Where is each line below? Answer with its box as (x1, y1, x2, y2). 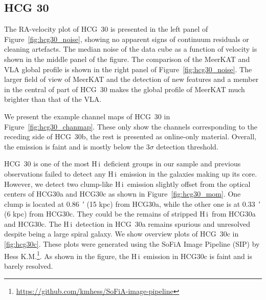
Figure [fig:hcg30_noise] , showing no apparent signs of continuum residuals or (4, 33, 249, 44)
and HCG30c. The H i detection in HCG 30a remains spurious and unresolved (4, 218, 250, 229)
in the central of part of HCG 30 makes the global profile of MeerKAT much (4, 83, 245, 94)
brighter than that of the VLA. (4, 94, 102, 104)
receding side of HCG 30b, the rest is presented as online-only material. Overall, (4, 131, 256, 142)
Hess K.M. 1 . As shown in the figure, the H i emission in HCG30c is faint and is (4, 249, 252, 261)
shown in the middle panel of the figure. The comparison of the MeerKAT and (4, 53, 250, 64)
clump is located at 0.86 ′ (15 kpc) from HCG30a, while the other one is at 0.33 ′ (4, 198, 260, 209)
